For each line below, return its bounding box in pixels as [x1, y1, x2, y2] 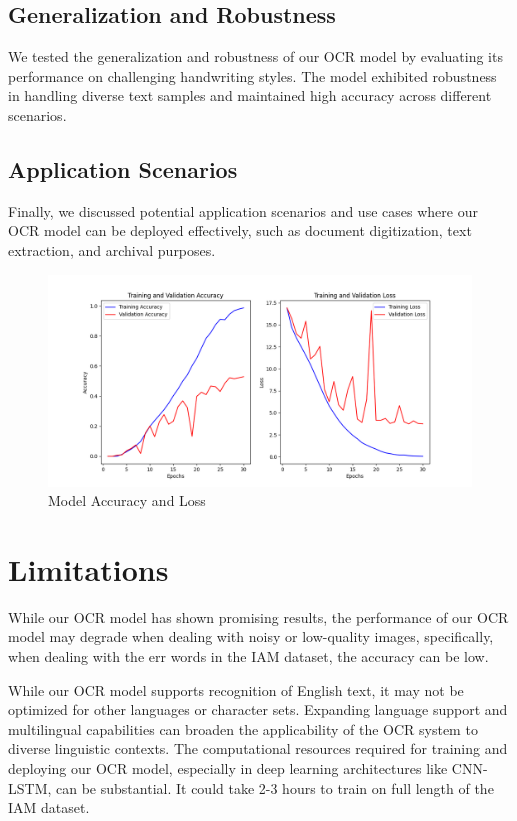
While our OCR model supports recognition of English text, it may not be [8, 679, 464, 700]
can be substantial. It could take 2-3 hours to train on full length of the [56, 777, 494, 798]
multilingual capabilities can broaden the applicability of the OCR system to [8, 718, 478, 739]
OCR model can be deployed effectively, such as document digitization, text [8, 220, 472, 241]
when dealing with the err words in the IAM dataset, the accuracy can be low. [8, 646, 489, 667]
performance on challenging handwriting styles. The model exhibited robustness [8, 65, 497, 86]
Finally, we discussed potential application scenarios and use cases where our [8, 200, 478, 221]
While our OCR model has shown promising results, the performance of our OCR [8, 606, 509, 627]
